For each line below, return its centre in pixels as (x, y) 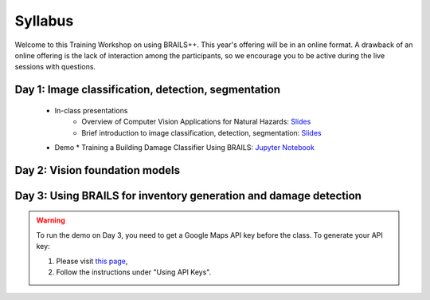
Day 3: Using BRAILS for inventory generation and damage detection (188, 195)
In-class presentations (91, 110)
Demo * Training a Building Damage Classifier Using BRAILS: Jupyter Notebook (184, 147)
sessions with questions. (55, 67)
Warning (51, 220)
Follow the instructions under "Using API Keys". (134, 272)
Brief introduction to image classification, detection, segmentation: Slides (201, 132)
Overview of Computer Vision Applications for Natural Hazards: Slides (196, 122)
